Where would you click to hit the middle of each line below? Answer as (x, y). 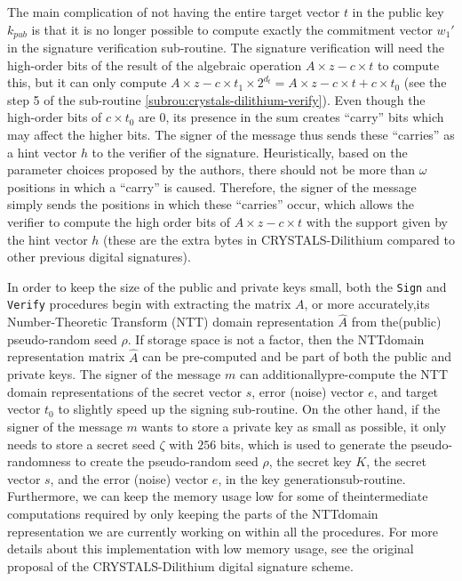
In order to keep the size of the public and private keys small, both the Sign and (227, 286)
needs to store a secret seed (81, 444)
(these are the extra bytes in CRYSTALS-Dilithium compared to (279, 239)
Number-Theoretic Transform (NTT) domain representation (171, 322)
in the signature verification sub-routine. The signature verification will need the (226, 48)
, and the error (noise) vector (129, 478)
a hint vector (42, 152)
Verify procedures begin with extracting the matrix (149, 304)
